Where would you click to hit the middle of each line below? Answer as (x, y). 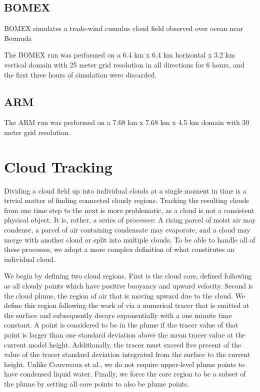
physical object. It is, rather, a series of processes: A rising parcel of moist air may (130, 220)
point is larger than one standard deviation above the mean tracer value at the (125, 334)
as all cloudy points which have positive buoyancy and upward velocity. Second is (129, 286)
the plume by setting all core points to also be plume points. (97, 383)
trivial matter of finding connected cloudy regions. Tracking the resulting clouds (126, 200)
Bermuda (18, 38)
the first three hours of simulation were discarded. (80, 74)
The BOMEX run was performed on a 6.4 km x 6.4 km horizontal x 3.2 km (119, 55)
